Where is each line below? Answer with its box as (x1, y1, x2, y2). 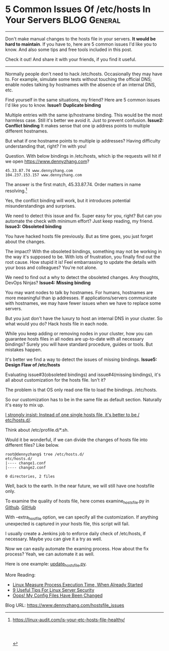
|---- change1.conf (5, 460, 46, 466)
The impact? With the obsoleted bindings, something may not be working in (5, 248, 162, 254)
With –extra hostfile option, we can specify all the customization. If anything (5, 514, 158, 522)
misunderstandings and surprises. (5, 203, 76, 209)
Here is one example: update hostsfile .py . (5, 561, 87, 568)
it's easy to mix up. (5, 402, 44, 408)
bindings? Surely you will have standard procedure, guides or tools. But (5, 341, 153, 347)
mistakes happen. (5, 346, 42, 352)
